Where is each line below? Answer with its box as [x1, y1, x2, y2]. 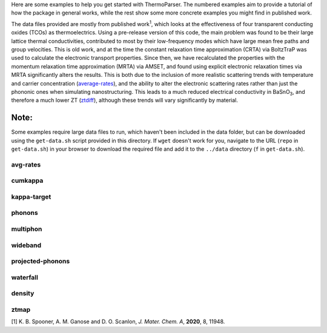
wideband [11, 241, 42, 249]
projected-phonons [11, 257, 70, 266]
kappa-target [11, 193, 51, 201]
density [11, 289, 35, 298]
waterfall [11, 273, 39, 282]
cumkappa [11, 176, 44, 185]
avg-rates [11, 160, 41, 169]
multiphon [11, 225, 42, 233]
